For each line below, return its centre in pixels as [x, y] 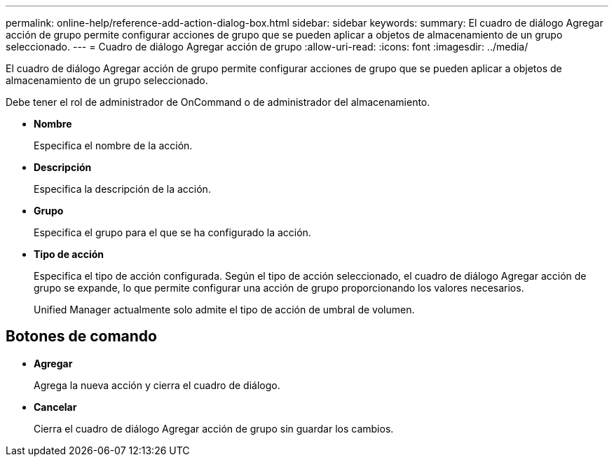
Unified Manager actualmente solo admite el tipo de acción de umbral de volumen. [224, 310]
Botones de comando [81, 337]
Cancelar [55, 407]
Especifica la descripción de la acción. [122, 189]
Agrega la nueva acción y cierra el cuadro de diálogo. [157, 385]
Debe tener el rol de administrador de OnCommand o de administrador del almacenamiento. [218, 102]
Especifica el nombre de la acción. [113, 145]
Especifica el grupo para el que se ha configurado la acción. [172, 232]
